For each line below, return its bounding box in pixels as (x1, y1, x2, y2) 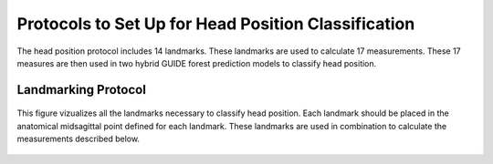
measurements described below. (16, 133, 141, 145)
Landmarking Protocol (16, 82, 146, 97)
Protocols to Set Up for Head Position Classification (16, 14, 415, 34)
